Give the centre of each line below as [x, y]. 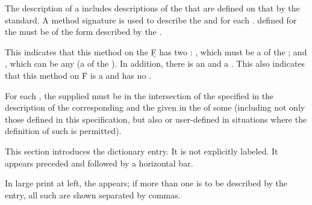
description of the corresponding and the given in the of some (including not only [155, 107]
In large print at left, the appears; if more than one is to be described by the [146, 183]
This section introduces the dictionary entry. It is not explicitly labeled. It [142, 151]
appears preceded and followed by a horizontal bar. [99, 163]
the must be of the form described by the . [83, 32]
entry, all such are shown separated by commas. [93, 194]
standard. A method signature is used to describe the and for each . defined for [151, 20]
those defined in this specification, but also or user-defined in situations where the [156, 119]
